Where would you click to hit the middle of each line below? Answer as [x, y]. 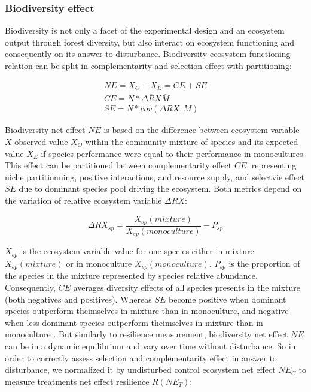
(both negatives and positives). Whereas [78, 299]
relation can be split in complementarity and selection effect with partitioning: [148, 65]
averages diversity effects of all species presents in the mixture [187, 287]
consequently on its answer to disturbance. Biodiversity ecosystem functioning [148, 54]
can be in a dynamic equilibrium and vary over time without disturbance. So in [150, 346]
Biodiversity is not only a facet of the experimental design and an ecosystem [145, 30]
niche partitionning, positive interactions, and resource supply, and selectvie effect [155, 177]
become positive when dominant [228, 299]
